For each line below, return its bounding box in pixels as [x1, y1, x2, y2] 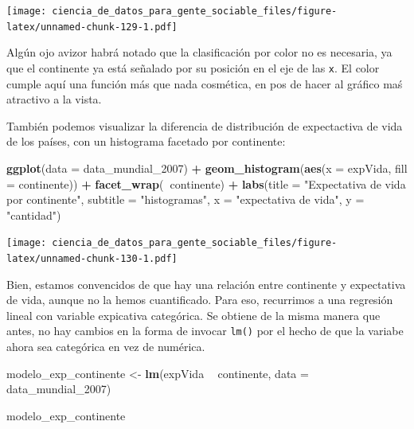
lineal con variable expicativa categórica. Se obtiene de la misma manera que [6, 306, 381, 323]
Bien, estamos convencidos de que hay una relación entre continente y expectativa [6, 275, 406, 292]
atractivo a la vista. [6, 91, 102, 107]
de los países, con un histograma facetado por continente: [6, 133, 286, 150]
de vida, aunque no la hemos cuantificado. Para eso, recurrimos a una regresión [6, 291, 393, 308]
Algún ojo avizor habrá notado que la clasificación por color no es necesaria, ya [6, 44, 393, 60]
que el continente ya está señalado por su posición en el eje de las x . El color [6, 59, 380, 76]
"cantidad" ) [6, 206, 61, 223]
